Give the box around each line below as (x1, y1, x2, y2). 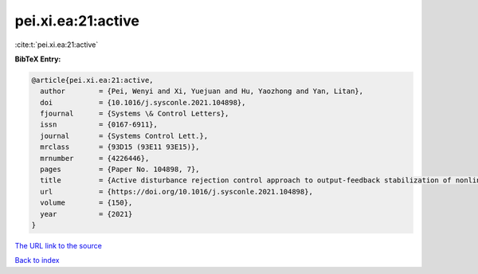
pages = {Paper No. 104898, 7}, (40, 165, 200, 174)
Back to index (14, 256, 60, 265)
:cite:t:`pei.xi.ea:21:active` (14, 40, 99, 49)
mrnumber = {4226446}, (40, 154, 150, 162)
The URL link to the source (14, 241, 103, 250)
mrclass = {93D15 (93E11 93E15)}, (40, 143, 200, 151)
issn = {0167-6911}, (40, 120, 159, 129)
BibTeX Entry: (14, 54, 61, 64)
